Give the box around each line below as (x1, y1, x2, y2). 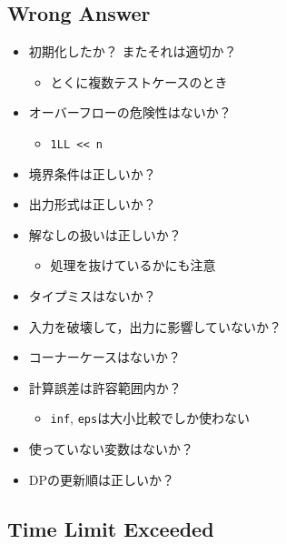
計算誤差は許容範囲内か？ (28, 378, 182, 397)
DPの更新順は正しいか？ (28, 469, 175, 489)
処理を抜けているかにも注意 (50, 256, 216, 275)
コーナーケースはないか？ (28, 348, 182, 367)
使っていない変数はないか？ (28, 439, 194, 458)
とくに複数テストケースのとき (50, 72, 228, 91)
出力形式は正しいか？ (28, 195, 156, 214)
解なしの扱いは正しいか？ (28, 225, 182, 244)
